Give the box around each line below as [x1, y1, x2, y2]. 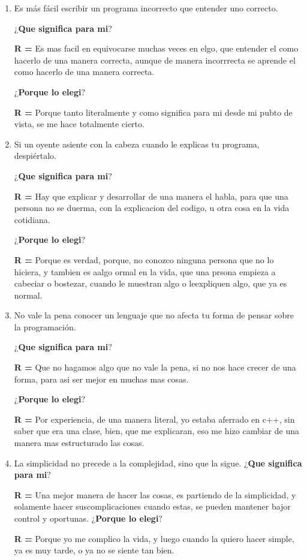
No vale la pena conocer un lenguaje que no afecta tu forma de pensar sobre [14, 309, 294, 321]
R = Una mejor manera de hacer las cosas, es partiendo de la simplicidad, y [14, 488, 296, 501]
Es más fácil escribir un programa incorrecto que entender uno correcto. [14, 2, 278, 14]
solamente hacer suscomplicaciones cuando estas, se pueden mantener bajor [14, 500, 291, 513]
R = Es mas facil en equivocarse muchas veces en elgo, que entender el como [14, 42, 299, 55]
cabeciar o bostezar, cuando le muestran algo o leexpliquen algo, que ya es [14, 277, 287, 290]
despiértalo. [14, 149, 56, 162]
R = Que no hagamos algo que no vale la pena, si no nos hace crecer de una [14, 361, 296, 374]
